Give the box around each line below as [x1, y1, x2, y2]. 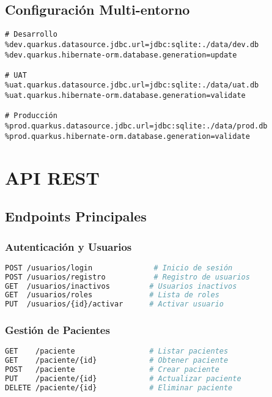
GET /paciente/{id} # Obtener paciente [5, 356, 229, 365]
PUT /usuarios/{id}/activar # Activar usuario [5, 300, 224, 309]
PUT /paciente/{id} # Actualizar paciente [5, 374, 241, 384]
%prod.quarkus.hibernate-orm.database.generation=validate [5, 132, 250, 141]
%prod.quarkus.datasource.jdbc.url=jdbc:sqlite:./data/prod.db [5, 122, 268, 131]
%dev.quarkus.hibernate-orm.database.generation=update [5, 50, 237, 59]
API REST [5, 165, 100, 190]
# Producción [5, 111, 57, 121]
